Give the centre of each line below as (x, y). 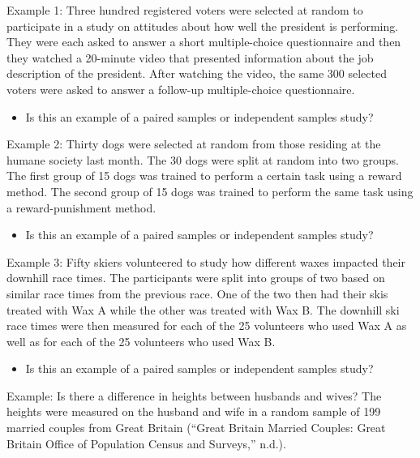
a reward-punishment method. (81, 207)
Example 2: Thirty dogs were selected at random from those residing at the (194, 144)
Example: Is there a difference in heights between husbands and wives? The (194, 395)
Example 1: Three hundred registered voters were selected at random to (185, 10)
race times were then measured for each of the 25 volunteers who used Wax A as (207, 325)
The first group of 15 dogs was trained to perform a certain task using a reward (204, 175)
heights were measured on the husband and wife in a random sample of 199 (194, 411)
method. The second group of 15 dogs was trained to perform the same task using (210, 191)
